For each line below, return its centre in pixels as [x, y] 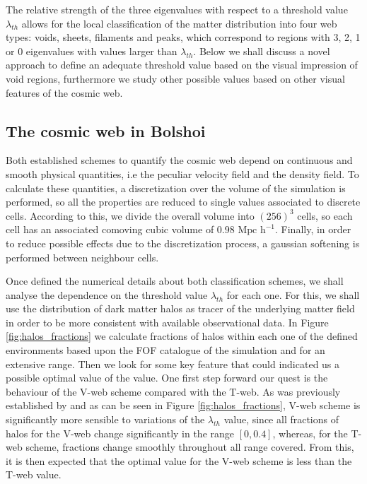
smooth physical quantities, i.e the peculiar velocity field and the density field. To [182, 173]
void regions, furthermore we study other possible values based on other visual [175, 78]
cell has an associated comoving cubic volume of [110, 229]
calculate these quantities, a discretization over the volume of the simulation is [176, 188]
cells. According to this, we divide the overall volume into [130, 215]
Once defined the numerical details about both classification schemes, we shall [175, 281]
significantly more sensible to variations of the [105, 419]
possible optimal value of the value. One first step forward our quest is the [167, 378]
